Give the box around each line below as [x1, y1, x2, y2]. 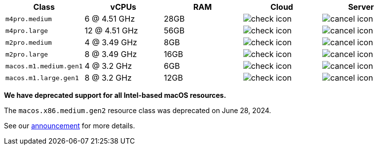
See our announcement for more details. [4, 121, 135, 130]
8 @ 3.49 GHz [84, 49, 137, 59]
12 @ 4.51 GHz [84, 26, 138, 35]
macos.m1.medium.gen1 [5, 62, 83, 70]
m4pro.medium [5, 15, 52, 23]
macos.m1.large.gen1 [5, 74, 79, 82]
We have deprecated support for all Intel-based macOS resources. [4, 91, 227, 99]
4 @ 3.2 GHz [84, 61, 132, 71]
